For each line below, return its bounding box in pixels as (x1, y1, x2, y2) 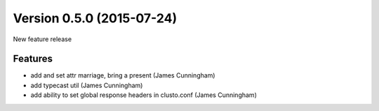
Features (13, 53, 53, 65)
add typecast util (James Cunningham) (30, 81, 143, 89)
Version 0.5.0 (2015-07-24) (13, 10, 178, 26)
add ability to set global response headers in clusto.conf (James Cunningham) (30, 91, 258, 99)
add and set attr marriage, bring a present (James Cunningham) (30, 71, 215, 80)
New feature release (13, 35, 72, 43)
